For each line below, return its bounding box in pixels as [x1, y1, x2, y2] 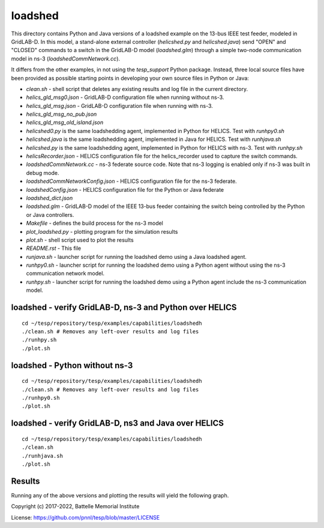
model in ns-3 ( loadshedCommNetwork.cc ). [11, 55, 120, 62]
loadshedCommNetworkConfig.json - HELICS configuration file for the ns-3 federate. [26, 177, 237, 185]
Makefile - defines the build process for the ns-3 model [26, 219, 163, 227]
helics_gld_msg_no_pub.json [26, 111, 97, 118]
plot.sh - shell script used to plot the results [26, 236, 134, 243]
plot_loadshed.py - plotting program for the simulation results [26, 228, 178, 235]
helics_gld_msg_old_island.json [26, 119, 104, 126]
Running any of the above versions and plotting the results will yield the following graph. [11, 491, 229, 499]
